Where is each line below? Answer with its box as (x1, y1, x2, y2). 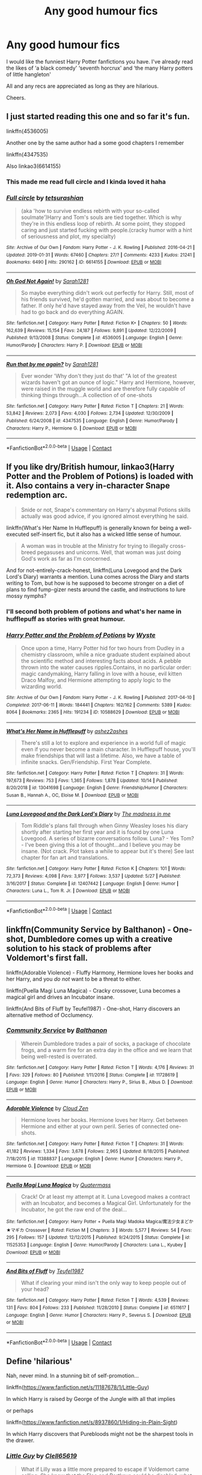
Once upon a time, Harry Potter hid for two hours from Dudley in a (20, 644, 185, 651)
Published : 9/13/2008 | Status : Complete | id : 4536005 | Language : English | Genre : (6, 335, 183, 341)
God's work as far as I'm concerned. (20, 555, 112, 562)
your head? (20, 1286, 49, 1293)
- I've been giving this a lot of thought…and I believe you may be (20, 841, 181, 849)
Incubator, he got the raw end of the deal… (20, 1206, 127, 1213)
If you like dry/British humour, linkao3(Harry (6, 462, 175, 472)
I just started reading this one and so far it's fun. (6, 111, 191, 122)
